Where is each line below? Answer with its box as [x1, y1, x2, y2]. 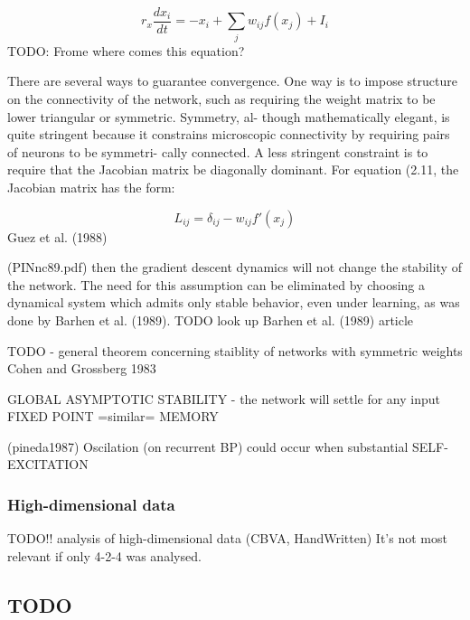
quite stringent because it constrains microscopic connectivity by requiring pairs [7, 125, 450, 144]
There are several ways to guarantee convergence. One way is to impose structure [7, 71, 457, 90]
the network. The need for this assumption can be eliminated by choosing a [7, 275, 425, 294]
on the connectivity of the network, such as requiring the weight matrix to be [7, 89, 436, 108]
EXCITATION [7, 455, 89, 474]
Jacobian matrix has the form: [7, 177, 175, 196]
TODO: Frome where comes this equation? [7, 41, 245, 60]
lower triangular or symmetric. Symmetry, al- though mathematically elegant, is [7, 107, 450, 126]
